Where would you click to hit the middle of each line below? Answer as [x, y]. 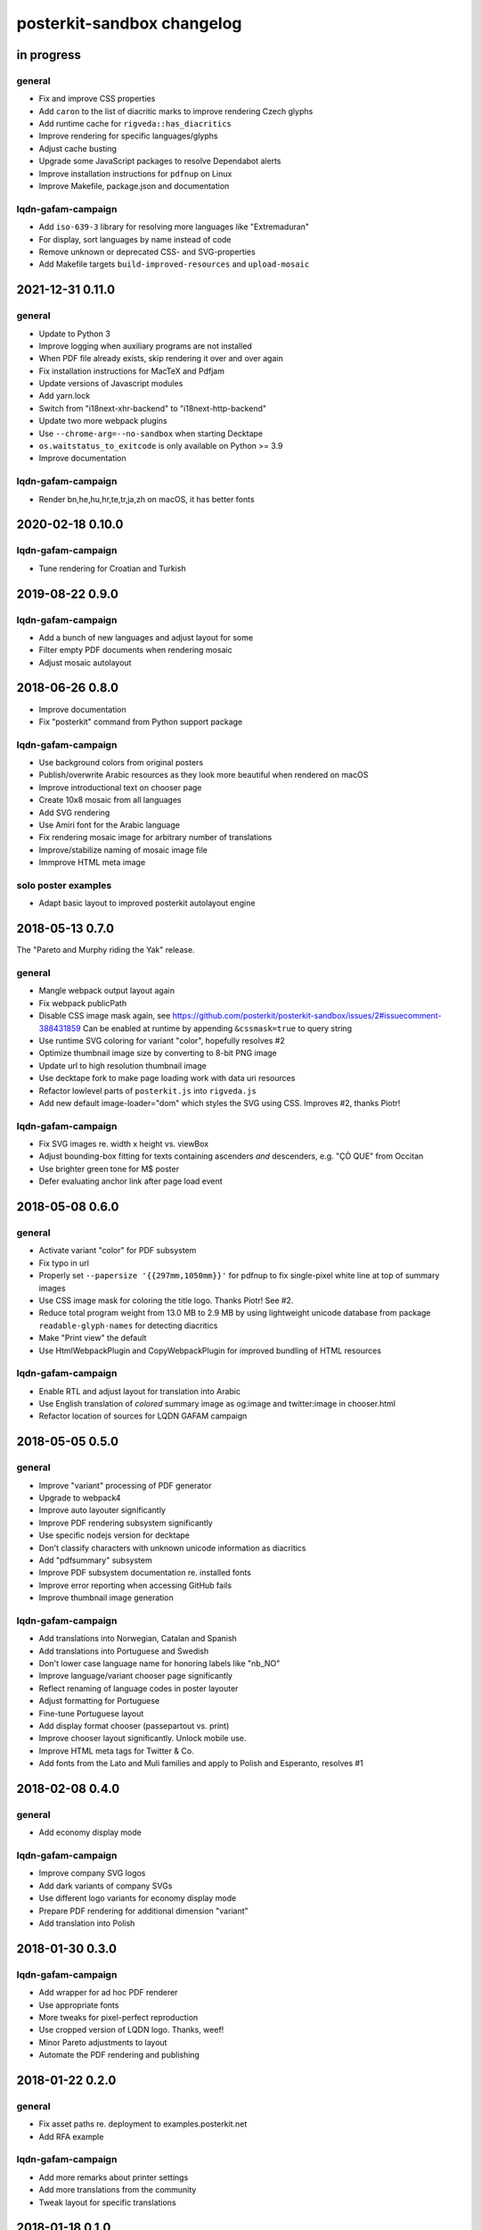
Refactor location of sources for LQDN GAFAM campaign [143, 1416]
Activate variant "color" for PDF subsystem [118, 1251]
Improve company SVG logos [92, 1873]
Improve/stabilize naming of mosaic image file [123, 850]
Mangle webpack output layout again [107, 991]
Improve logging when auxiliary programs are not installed [146, 346]
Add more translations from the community [118, 2190]
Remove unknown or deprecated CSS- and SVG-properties [147, 252]
